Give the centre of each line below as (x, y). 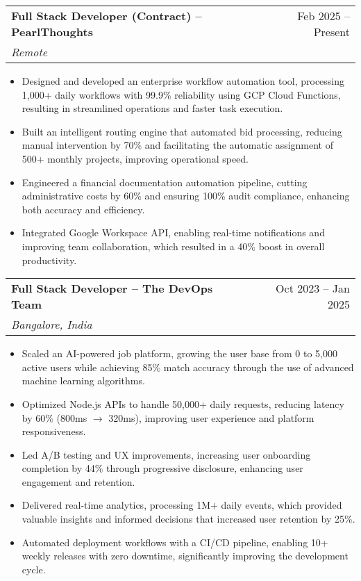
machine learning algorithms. (83, 380)
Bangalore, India (52, 325)
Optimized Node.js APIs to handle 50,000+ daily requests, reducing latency (183, 403)
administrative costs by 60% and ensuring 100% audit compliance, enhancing (186, 196)
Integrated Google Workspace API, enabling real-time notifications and (173, 232)
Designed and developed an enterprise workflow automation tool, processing (183, 81)
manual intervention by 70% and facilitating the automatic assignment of (178, 145)
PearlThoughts (52, 32)
